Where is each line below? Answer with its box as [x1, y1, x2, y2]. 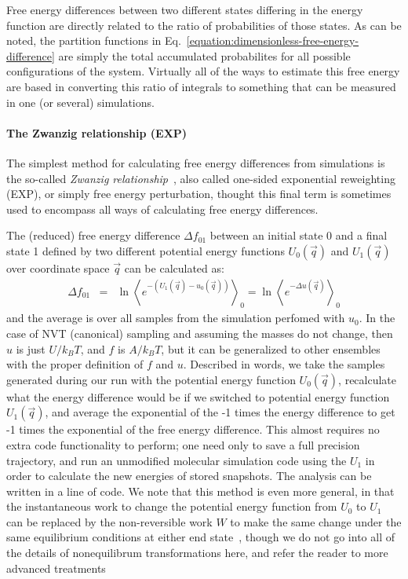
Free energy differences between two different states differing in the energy [6, 2, 363, 17]
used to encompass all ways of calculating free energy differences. [6, 200, 319, 217]
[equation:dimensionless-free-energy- [186, 32, 359, 49]
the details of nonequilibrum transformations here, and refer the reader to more [6, 544, 388, 561]
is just [16, 340, 46, 357]
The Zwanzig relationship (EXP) [6, 124, 188, 141]
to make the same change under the [230, 513, 402, 530]
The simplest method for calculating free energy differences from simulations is [6, 154, 385, 170]
